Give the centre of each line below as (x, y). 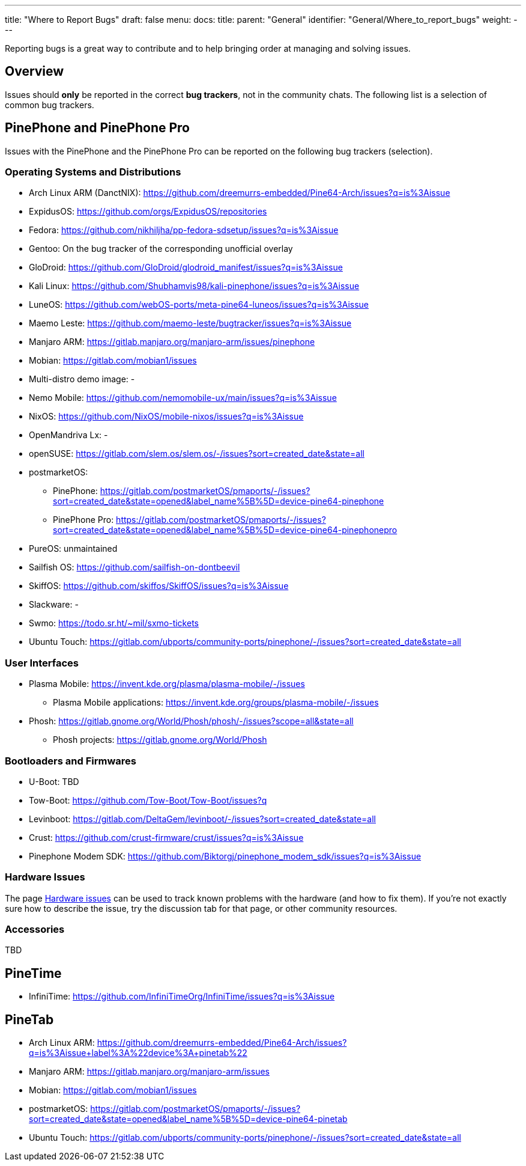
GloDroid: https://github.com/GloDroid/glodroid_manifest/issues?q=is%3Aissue (186, 267)
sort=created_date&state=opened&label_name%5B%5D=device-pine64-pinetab (188, 1119)
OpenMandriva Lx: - (68, 435)
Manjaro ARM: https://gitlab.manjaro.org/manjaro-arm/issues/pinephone (172, 342)
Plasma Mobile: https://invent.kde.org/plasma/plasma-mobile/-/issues (167, 684)
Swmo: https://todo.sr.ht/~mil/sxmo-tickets (114, 623)
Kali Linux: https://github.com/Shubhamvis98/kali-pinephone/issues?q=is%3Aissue (194, 286)
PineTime (33, 973)
